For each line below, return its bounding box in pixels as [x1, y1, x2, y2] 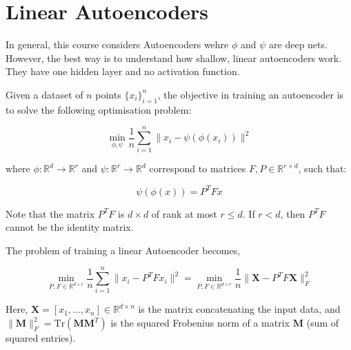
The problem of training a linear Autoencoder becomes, [6, 243, 241, 257]
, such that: [298, 161, 347, 176]
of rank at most [151, 206, 217, 220]
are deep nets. [269, 37, 328, 52]
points [95, 87, 121, 101]
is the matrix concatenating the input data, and [138, 302, 341, 316]
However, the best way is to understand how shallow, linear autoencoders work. [6, 50, 342, 65]
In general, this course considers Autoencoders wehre [6, 37, 229, 52]
